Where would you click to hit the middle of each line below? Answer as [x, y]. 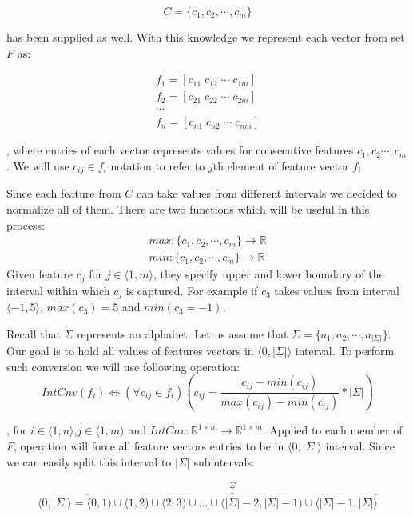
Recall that [34, 333]
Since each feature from [64, 193]
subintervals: [224, 461]
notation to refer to [158, 165]
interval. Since [360, 445]
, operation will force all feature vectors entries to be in [149, 445]
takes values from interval [337, 290]
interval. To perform [345, 351]
